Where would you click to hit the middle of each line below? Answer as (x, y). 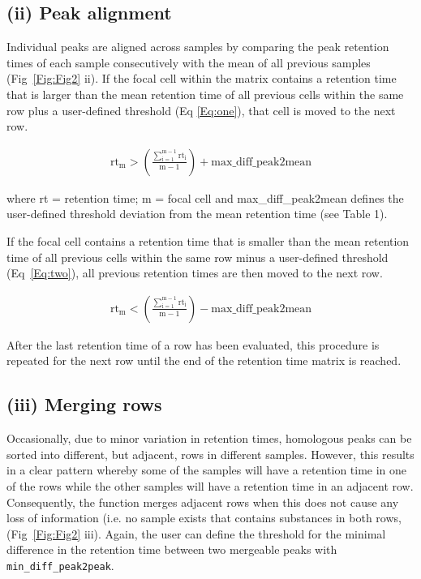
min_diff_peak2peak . (60, 565)
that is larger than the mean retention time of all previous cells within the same (205, 94)
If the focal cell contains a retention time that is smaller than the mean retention (208, 240)
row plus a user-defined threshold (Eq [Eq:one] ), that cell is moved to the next (201, 110)
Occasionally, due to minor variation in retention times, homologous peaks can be (209, 438)
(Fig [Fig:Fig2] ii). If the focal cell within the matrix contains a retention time (202, 78)
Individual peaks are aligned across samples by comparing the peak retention (198, 47)
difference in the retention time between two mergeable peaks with (172, 549)
